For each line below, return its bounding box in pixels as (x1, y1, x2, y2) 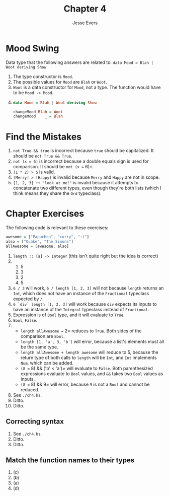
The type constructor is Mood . (13, 74, 73, 80)
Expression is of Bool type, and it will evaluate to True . (13, 312, 125, 318)
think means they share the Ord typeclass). (13, 190, 102, 196)
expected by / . (13, 296, 44, 302)
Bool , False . (13, 317, 38, 323)
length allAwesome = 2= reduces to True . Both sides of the (20, 328, 142, 334)
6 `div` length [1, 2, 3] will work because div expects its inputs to (13, 301, 157, 307)
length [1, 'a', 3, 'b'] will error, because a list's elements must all (20, 338, 164, 344)
